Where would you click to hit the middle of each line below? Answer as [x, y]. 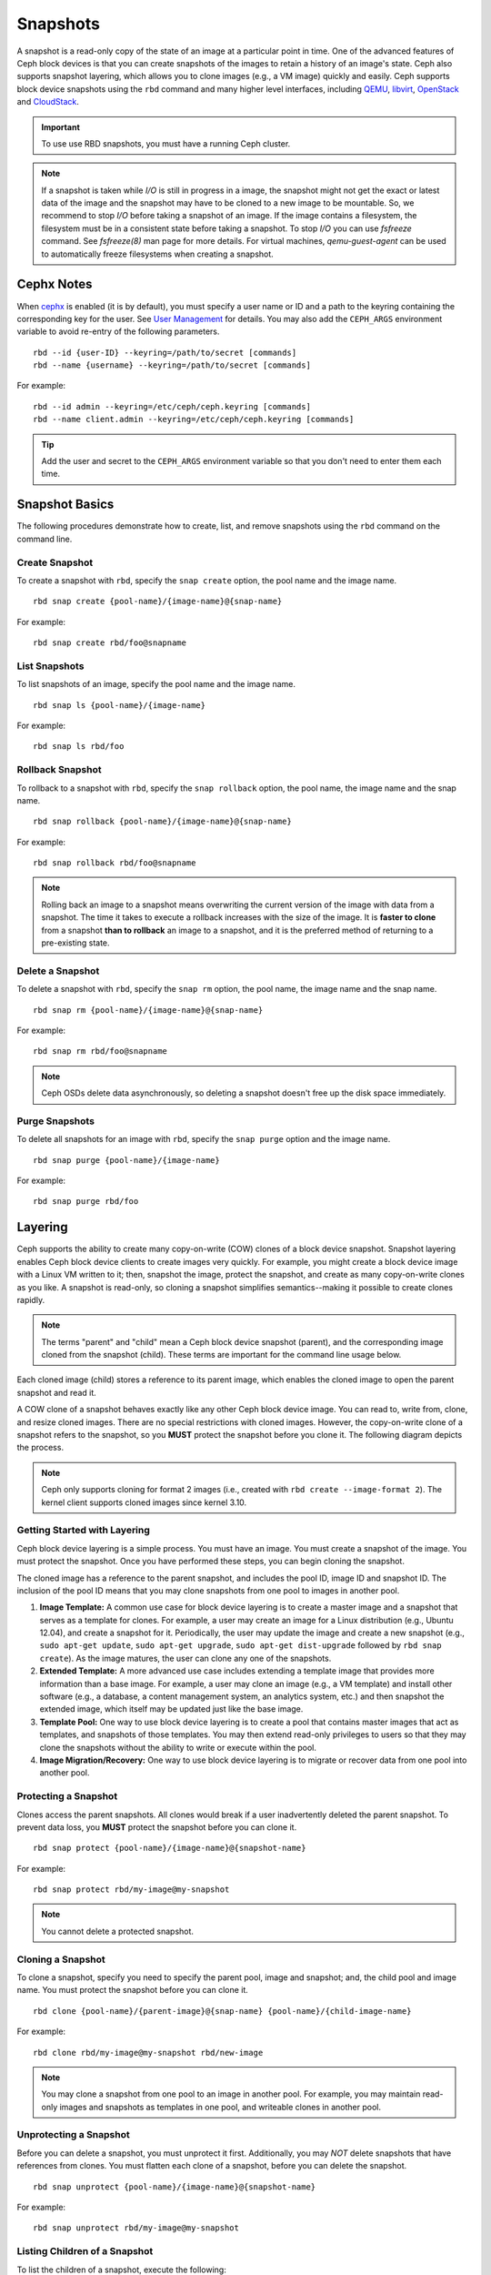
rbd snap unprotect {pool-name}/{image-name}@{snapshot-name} [175, 2187]
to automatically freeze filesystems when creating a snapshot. [158, 254]
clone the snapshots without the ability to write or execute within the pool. [178, 1747]
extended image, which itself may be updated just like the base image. [171, 1709]
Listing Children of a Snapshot [85, 2251]
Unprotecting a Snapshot [74, 2135]
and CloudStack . [48, 102]
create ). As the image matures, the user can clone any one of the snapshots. [185, 1658]
